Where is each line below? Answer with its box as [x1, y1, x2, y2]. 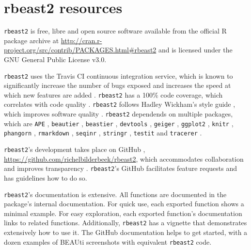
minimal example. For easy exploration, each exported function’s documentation [4, 208, 242, 218]
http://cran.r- [61, 35, 102, 45]
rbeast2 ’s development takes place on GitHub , [4, 144, 145, 154]
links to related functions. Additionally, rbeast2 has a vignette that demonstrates [4, 217, 247, 228]
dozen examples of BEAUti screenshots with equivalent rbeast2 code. [4, 236, 212, 247]
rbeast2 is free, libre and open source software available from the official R [4, 26, 227, 36]
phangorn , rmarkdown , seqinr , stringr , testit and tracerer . [4, 128, 202, 138]
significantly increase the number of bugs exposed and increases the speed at [4, 80, 231, 90]
